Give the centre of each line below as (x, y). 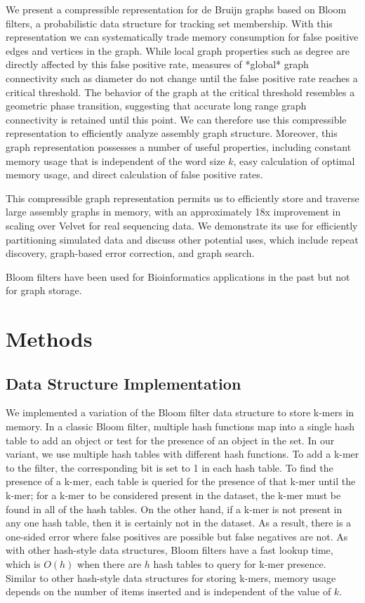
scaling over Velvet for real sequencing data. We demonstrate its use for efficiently (182, 225)
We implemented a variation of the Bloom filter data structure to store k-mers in (180, 412)
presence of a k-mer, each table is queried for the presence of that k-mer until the (181, 481)
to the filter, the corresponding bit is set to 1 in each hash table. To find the (170, 467)
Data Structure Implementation (124, 383)
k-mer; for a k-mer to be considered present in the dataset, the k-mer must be (173, 495)
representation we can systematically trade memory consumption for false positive (182, 37)
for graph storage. (44, 290)
